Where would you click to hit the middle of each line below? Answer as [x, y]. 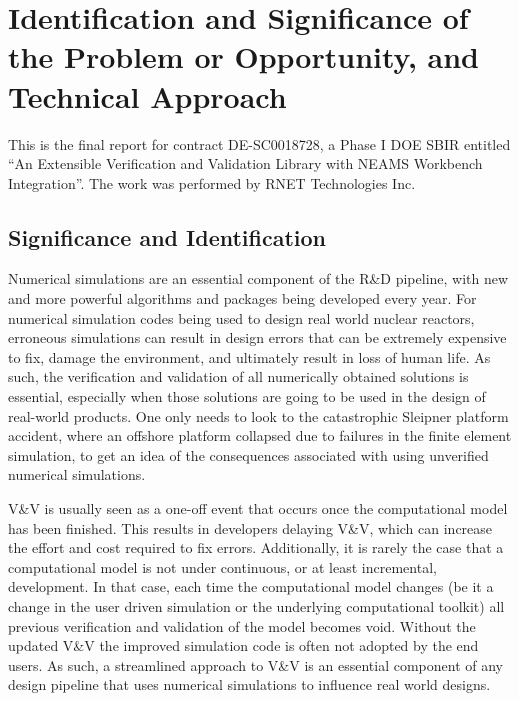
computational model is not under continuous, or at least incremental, [222, 566]
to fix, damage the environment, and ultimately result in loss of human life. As [249, 356]
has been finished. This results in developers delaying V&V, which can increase [250, 527]
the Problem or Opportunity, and [243, 56]
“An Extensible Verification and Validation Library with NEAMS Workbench [245, 163]
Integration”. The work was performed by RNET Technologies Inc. [212, 182]
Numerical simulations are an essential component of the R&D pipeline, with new [258, 278]
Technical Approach [147, 95]
